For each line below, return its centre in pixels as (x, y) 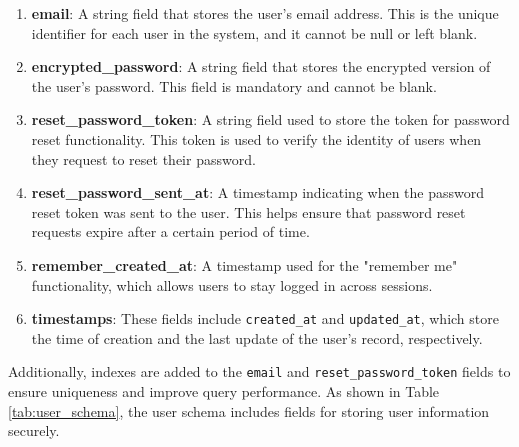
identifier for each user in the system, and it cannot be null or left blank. (254, 32)
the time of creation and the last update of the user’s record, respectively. (257, 337)
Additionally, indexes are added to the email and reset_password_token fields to (259, 371)
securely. (34, 430)
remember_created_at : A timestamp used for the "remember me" (244, 264)
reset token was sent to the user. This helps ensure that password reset (248, 211)
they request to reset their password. (143, 158)
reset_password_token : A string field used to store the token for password (270, 119)
